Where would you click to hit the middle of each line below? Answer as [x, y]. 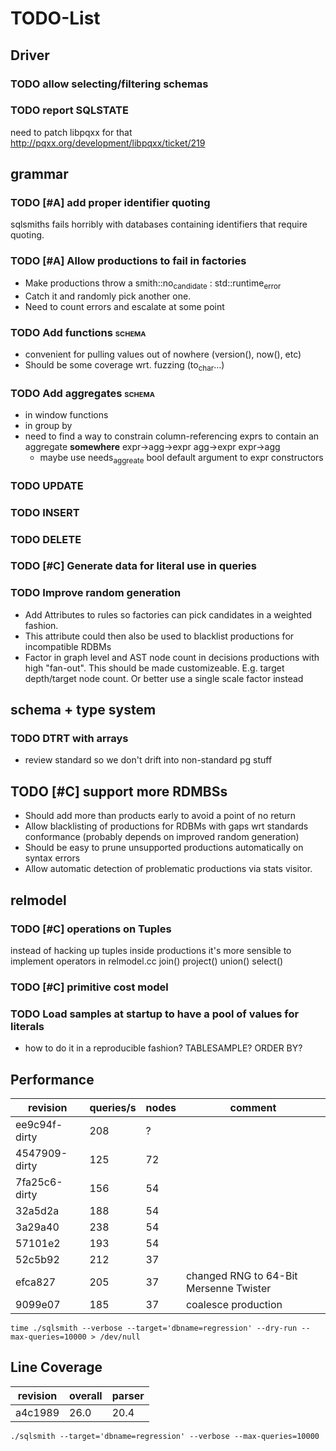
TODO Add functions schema [78, 332]
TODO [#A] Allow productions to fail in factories [128, 261]
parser [128, 1395]
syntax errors [52, 858]
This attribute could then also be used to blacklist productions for [159, 636]
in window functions [66, 414]
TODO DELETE [46, 539]
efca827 [36, 1282]
